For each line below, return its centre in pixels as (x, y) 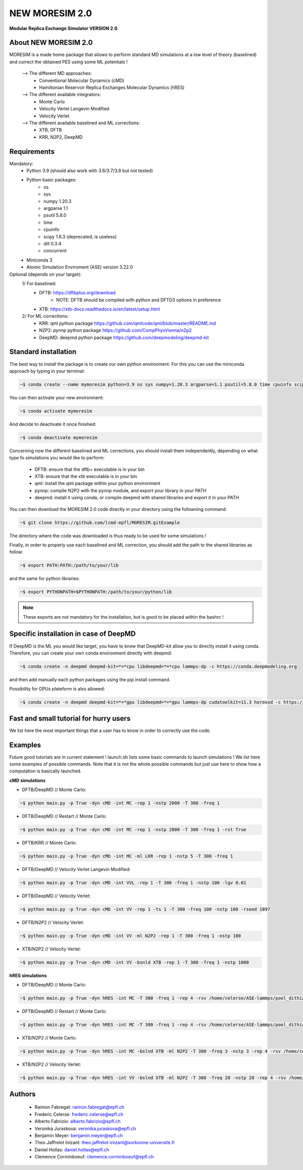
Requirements (32, 151)
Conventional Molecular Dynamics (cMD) (82, 80)
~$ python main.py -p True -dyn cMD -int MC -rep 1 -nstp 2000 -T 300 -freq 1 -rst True (133, 830)
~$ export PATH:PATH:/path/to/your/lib (69, 566)
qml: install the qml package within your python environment (97, 484)
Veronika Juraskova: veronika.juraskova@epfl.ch (85, 1129)
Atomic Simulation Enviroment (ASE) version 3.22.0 (80, 267)
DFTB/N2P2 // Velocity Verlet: (53, 923)
